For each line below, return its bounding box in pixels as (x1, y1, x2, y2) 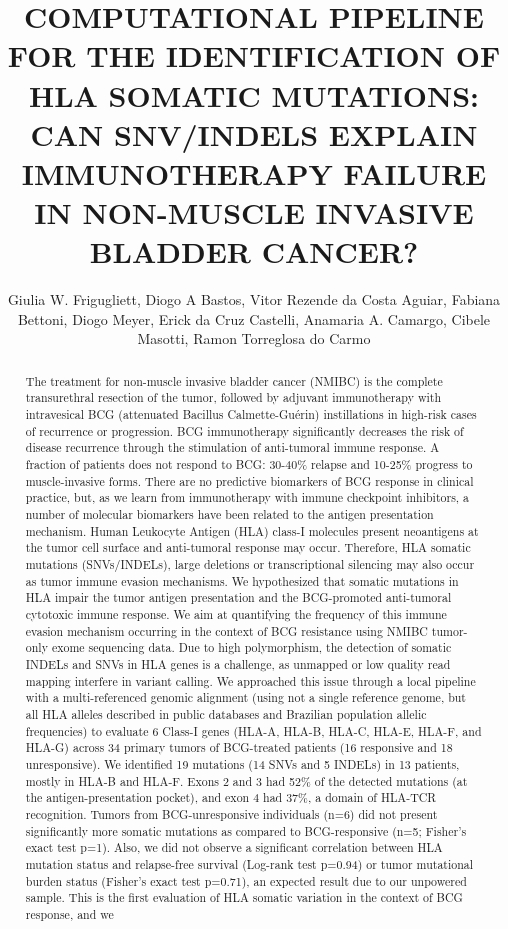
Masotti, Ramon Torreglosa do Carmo (137, 328, 371, 349)
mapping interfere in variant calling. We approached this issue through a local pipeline (25, 672, 476, 689)
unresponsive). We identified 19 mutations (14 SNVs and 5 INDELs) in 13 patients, (25, 755, 460, 772)
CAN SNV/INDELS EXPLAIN (30, 113, 478, 154)
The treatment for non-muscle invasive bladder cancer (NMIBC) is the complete (25, 372, 443, 389)
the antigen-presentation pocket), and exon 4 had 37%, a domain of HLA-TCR (25, 789, 437, 806)
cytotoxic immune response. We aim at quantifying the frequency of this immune (25, 606, 447, 623)
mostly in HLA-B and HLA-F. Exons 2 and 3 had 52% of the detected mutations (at (25, 772, 468, 789)
